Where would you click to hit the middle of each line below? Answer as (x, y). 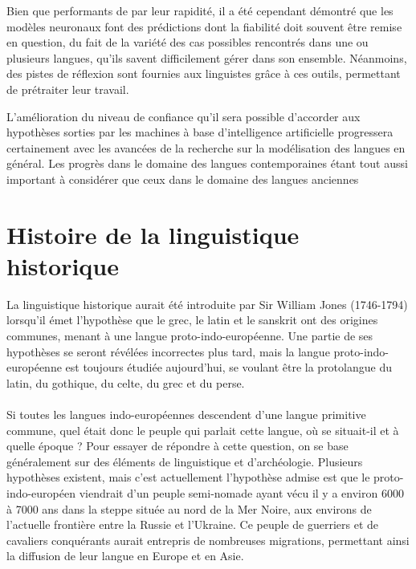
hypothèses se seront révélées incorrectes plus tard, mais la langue (168, 351)
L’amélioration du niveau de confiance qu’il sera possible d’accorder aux (184, 116)
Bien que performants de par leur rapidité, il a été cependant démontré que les (200, 10)
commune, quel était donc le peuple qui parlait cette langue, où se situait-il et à (203, 430)
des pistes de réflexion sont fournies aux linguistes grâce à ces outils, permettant (204, 73)
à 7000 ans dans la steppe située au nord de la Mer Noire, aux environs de (189, 508)
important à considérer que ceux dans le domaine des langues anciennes (183, 179)
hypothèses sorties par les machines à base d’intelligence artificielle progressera (200, 132)
